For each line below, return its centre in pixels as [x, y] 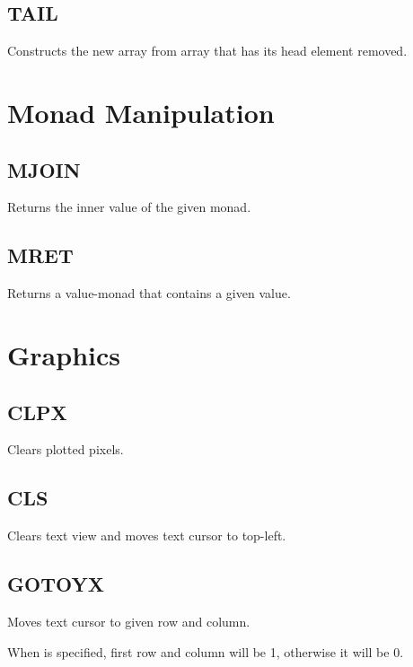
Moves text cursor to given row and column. [129, 621]
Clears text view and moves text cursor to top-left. [147, 535]
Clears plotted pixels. [66, 449]
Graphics [64, 354]
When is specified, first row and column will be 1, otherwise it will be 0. [206, 651]
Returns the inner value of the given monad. [129, 207]
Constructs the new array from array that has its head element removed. [207, 51]
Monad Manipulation [141, 112]
